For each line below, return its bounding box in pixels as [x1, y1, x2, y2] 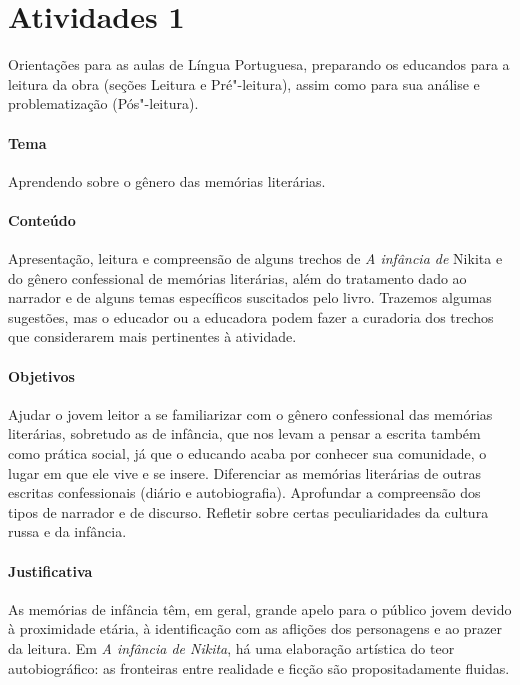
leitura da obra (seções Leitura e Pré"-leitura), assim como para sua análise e [8, 73, 480, 94]
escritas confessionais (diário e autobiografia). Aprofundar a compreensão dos [8, 482, 481, 503]
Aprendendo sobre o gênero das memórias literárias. [8, 170, 326, 191]
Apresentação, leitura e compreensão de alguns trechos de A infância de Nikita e [8, 248, 503, 269]
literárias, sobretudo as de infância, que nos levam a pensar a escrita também [8, 423, 481, 444]
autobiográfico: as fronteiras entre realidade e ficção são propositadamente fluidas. [8, 657, 510, 678]
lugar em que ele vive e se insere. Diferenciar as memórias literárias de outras [8, 462, 482, 483]
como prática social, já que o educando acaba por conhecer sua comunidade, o [8, 443, 487, 464]
